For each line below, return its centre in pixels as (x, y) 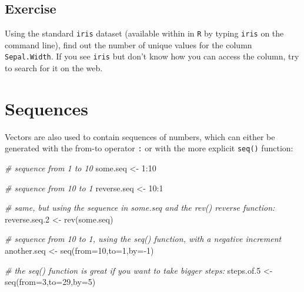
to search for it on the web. (54, 68)
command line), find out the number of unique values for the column (128, 44)
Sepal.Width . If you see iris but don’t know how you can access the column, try (152, 56)
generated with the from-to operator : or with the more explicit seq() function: (149, 148)
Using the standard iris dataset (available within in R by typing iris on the (144, 33)
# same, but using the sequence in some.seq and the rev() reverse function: (140, 208)
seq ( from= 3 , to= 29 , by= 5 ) (50, 282)
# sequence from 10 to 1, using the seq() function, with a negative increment (143, 239)
